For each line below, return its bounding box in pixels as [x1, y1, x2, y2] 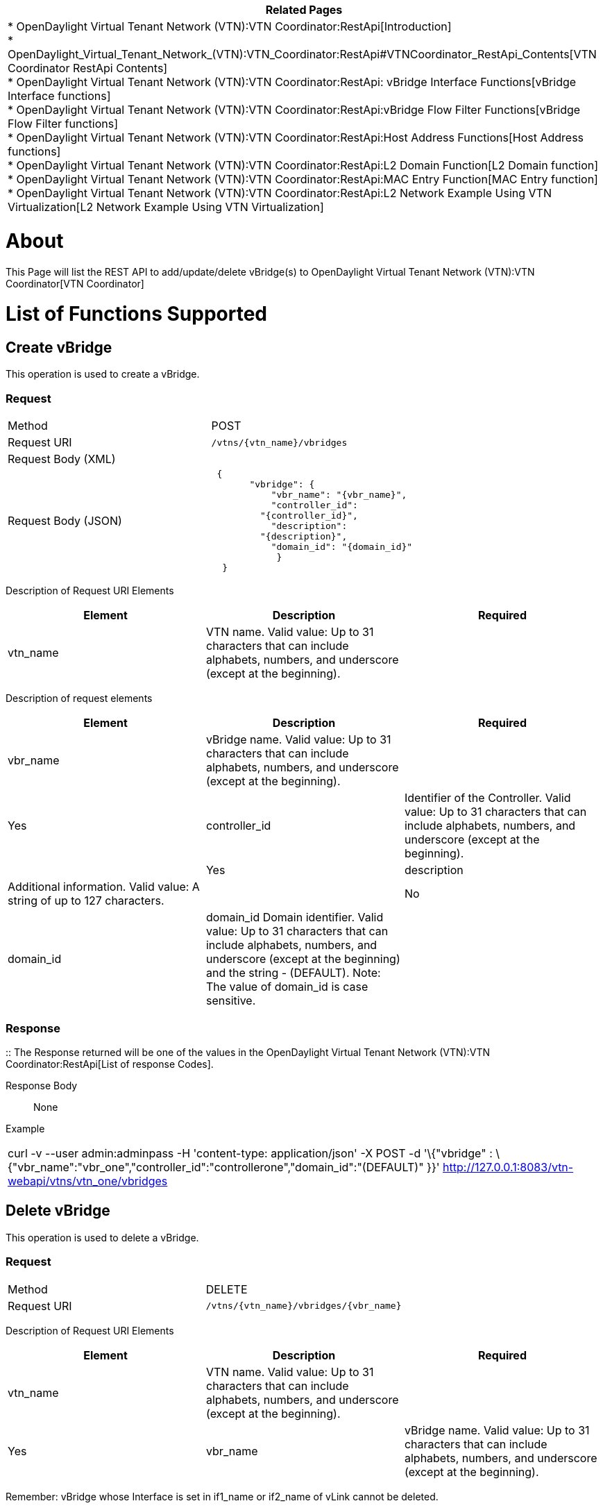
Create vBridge [6, 339, 112, 356]
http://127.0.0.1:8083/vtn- [443, 1159, 574, 1174]
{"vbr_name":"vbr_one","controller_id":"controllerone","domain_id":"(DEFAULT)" [8, 1159, 424, 1174]
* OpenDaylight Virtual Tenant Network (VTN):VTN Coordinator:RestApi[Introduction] [8, 19, 452, 33]
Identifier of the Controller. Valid [404, 791, 571, 805]
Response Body [6, 1079, 78, 1091]
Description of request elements [6, 692, 153, 705]
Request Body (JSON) [8, 514, 122, 528]
